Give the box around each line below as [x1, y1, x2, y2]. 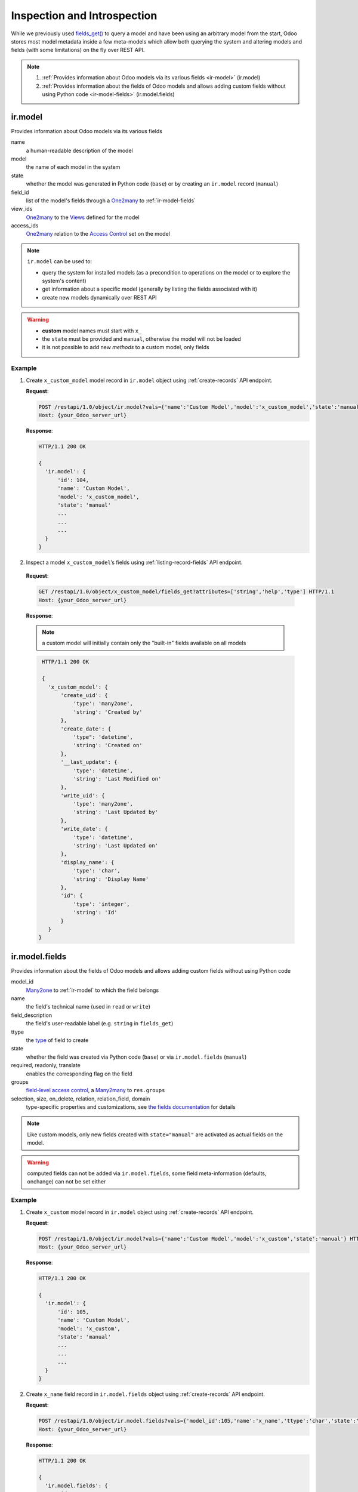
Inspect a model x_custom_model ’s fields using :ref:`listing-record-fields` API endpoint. [26, 559, 243, 566]
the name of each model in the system [26, 164, 121, 171]
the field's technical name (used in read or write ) [26, 1003, 151, 1010]
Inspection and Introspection [11, 9, 158, 22]
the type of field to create [26, 1036, 89, 1044]
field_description [11, 1012, 53, 1019]
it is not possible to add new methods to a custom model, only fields [42, 344, 209, 351]
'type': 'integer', [73, 901, 131, 907]
